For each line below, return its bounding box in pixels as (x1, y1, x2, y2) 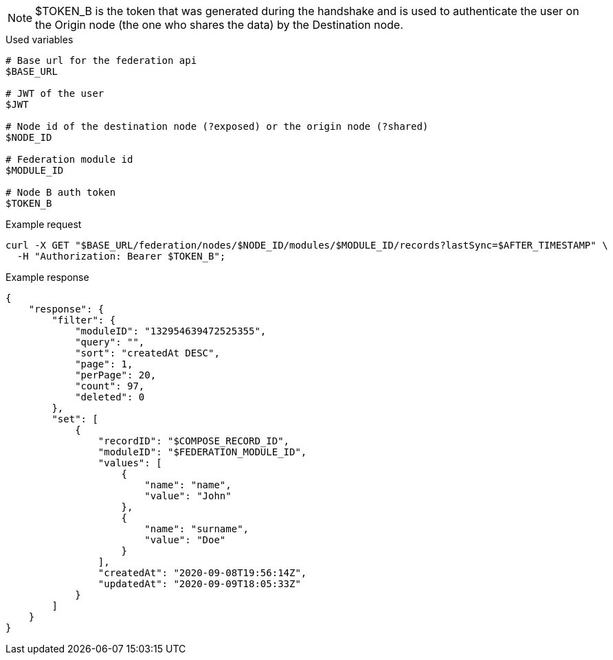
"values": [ (98, 457, 162, 468)
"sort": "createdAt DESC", (75, 348, 220, 359)
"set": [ (52, 413, 98, 424)
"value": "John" (144, 490, 232, 501)
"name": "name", (144, 479, 232, 490)
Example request (5, 218, 82, 230)
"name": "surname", (144, 523, 249, 534)
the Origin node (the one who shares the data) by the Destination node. (35, 18, 403, 32)
